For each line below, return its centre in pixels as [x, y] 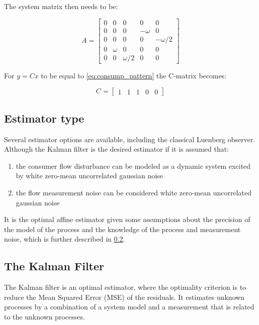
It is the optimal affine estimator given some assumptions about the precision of [127, 219]
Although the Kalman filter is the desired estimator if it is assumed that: [117, 149]
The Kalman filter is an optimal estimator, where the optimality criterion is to [125, 287]
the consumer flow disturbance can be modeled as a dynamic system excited [133, 166]
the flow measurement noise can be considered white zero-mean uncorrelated [134, 192]
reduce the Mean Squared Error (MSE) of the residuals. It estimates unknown [124, 297]
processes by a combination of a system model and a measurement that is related [129, 307]
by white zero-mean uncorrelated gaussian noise [89, 176]
